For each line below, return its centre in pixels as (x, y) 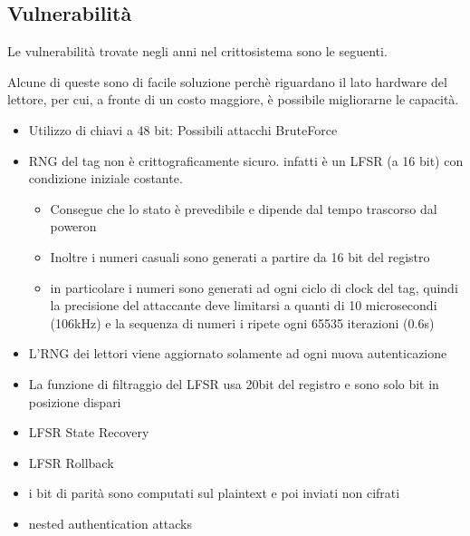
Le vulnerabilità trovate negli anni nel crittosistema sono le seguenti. (197, 51)
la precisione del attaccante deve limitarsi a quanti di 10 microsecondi (244, 305)
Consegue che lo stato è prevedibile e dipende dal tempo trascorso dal (244, 208)
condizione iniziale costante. (106, 178)
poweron (73, 226)
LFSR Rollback (71, 462)
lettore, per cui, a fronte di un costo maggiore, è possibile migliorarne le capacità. (233, 99)
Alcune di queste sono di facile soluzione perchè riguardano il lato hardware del (227, 81)
